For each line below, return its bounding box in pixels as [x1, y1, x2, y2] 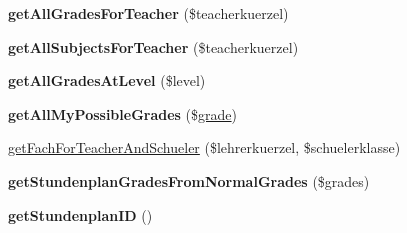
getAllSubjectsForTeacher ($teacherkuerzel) [8, 36, 299, 57]
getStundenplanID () [8, 204, 153, 225]
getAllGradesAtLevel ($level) [8, 70, 206, 91]
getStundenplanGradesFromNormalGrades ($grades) [8, 170, 370, 191]
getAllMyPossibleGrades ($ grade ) [8, 103, 238, 124]
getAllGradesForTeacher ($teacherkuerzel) [8, 3, 289, 23]
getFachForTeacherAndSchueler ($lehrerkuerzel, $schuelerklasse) [8, 137, 401, 158]
